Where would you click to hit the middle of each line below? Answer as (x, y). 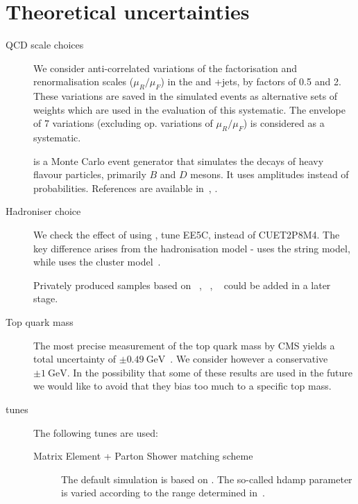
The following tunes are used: (96, 432)
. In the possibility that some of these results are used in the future (210, 372)
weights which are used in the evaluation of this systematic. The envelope (189, 109)
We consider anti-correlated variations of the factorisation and (165, 68)
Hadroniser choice (43, 211)
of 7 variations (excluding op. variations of (123, 123)
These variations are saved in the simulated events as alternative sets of (186, 96)
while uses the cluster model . (97, 262)
